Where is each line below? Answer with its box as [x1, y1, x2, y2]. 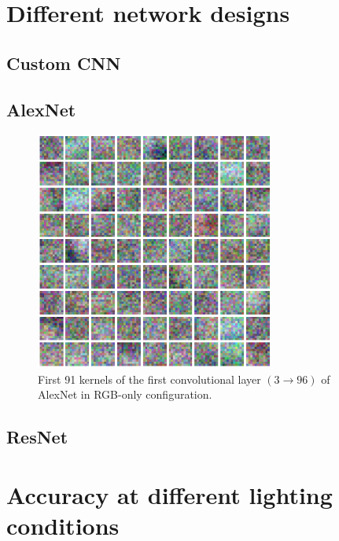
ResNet [6, 425, 68, 449]
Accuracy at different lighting [6, 478, 333, 510]
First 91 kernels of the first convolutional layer [38, 370, 261, 387]
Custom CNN [6, 50, 121, 75]
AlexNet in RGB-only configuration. [38, 386, 212, 403]
